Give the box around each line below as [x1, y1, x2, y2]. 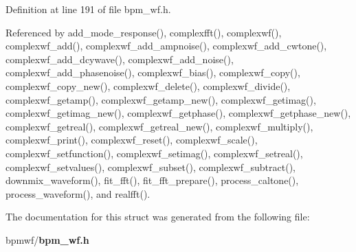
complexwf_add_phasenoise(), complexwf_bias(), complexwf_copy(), [5, 65, 300, 80]
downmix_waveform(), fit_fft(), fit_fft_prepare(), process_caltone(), [5, 173, 299, 187]
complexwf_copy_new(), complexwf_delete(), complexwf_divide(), [5, 78, 291, 93]
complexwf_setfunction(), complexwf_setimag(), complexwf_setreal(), [5, 146, 303, 160]
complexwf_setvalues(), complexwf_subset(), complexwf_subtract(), [5, 159, 296, 174]
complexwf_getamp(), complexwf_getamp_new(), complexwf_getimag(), [5, 92, 316, 106]
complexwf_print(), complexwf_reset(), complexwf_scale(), [5, 133, 258, 147]
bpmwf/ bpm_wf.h [5, 232, 89, 247]
